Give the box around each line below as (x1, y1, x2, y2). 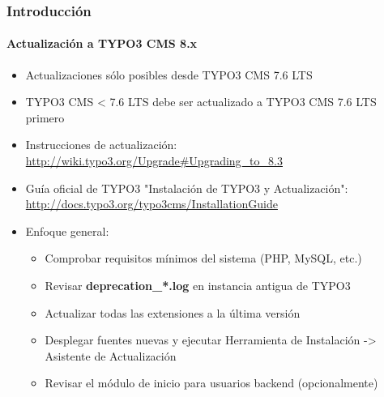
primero (25, 109, 65, 126)
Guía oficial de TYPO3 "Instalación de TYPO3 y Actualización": (25, 179, 348, 196)
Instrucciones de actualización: (25, 136, 177, 153)
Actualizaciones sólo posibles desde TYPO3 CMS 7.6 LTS (25, 66, 313, 83)
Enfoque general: (25, 222, 109, 239)
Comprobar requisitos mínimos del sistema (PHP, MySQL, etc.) (45, 250, 362, 267)
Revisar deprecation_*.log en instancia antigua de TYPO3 (45, 276, 351, 293)
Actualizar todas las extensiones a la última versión (45, 304, 301, 321)
